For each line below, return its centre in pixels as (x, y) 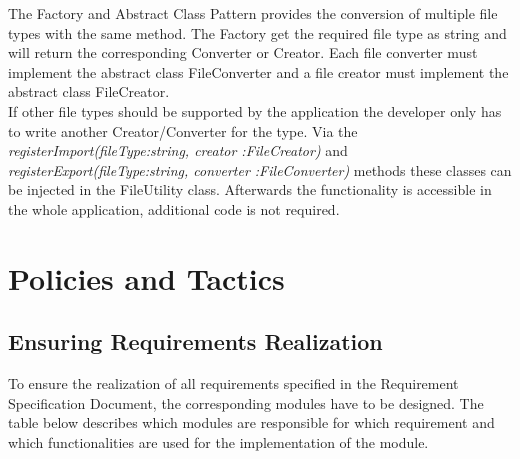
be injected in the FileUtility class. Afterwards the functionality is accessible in (250, 189)
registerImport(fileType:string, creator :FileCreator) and (178, 150)
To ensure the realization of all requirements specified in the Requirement (233, 383)
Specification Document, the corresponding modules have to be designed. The (246, 402)
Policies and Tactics (146, 277)
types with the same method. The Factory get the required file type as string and (257, 32)
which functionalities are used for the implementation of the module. (218, 441)
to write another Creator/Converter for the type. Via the (183, 130)
